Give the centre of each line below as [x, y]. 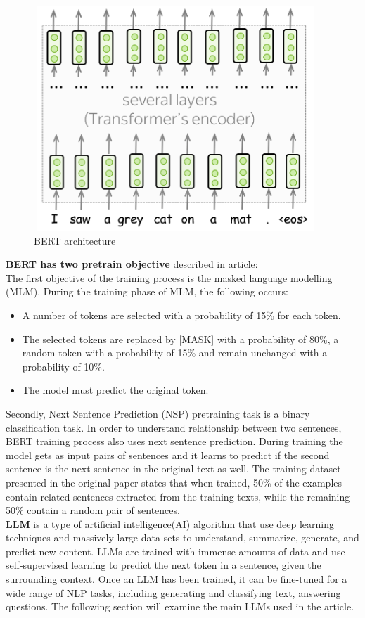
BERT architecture [75, 240]
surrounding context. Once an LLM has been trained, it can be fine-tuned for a [177, 579]
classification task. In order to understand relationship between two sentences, [174, 427]
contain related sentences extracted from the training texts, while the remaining [178, 496]
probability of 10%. [63, 366]
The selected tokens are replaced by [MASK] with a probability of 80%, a [180, 339]
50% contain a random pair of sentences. [93, 510]
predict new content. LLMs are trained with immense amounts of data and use [175, 551]
